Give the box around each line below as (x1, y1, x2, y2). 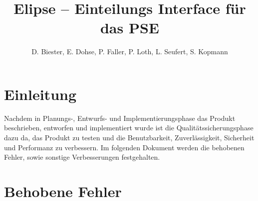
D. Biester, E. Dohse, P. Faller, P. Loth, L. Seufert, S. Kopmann (31, 46, 228, 57)
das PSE (100, 17, 160, 38)
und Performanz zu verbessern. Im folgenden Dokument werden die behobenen (4, 142, 245, 152)
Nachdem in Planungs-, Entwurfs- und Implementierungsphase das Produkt (4, 112, 236, 123)
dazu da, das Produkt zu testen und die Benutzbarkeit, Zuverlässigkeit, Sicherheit (4, 132, 255, 143)
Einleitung (4, 84, 77, 104)
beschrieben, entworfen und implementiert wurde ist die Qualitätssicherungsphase (4, 122, 254, 133)
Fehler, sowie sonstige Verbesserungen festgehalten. (4, 152, 160, 162)
